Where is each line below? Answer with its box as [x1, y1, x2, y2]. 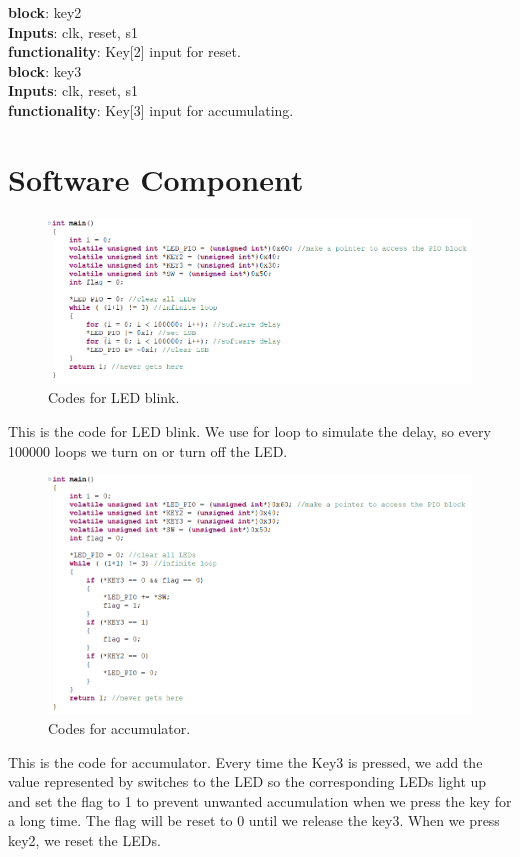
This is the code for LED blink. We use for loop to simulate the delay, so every [8, 421, 491, 441]
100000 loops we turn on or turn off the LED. [8, 440, 288, 461]
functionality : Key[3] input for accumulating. [8, 99, 294, 120]
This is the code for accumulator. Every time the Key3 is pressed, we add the [8, 751, 483, 772]
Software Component [8, 158, 304, 199]
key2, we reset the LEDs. [8, 829, 161, 850]
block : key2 [8, 2, 82, 22]
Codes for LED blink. [48, 387, 180, 408]
